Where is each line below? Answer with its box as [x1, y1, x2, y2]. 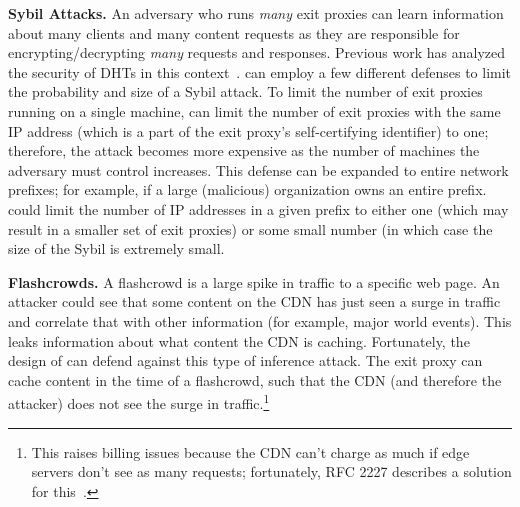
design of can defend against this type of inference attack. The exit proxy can [8, 350, 483, 371]
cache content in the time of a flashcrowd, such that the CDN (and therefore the [8, 369, 502, 390]
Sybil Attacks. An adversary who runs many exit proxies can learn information [8, 3, 504, 23]
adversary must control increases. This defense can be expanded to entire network [8, 159, 509, 180]
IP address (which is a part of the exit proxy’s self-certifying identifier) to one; [8, 120, 489, 141]
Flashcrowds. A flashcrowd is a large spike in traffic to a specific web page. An [8, 271, 500, 292]
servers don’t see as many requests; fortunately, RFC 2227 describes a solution [31, 461, 512, 482]
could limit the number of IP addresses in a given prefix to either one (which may [8, 198, 509, 219]
